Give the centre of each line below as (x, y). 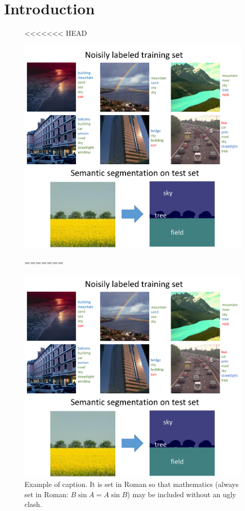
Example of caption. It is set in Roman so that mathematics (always (132, 484)
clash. (33, 504)
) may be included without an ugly (182, 494)
